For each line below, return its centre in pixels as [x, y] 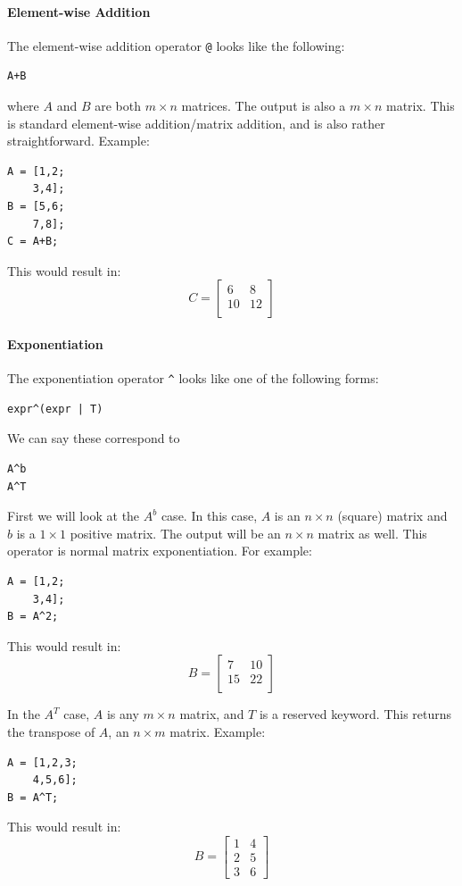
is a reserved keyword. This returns [355, 714]
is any [123, 714]
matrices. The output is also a [264, 106]
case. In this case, [209, 516]
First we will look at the [74, 516]
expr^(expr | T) [55, 409]
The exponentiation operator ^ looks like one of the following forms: [193, 378]
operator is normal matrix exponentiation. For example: [160, 551]
